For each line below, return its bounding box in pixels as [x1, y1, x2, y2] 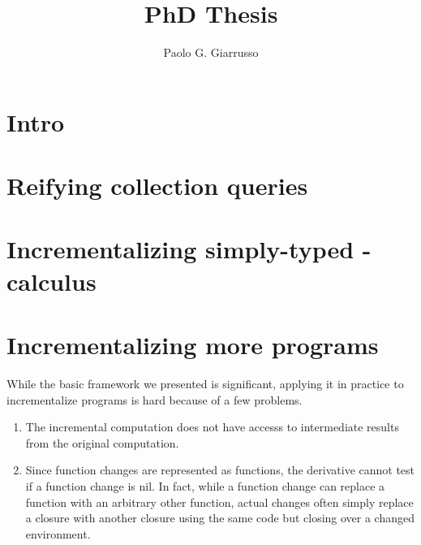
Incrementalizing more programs [6, 328, 379, 361]
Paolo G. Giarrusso [163, 44, 259, 61]
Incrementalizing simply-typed [6, 232, 354, 266]
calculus [6, 264, 97, 297]
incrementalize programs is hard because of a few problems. [6, 391, 303, 408]
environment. [25, 525, 91, 542]
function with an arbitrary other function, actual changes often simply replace [25, 493, 414, 510]
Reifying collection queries [6, 169, 308, 202]
